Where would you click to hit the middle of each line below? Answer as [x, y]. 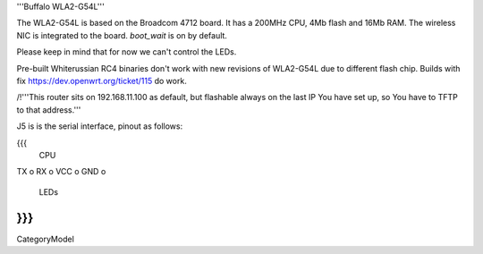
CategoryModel [46, 239]
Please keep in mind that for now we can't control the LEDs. [127, 52]
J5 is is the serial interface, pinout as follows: [100, 126]
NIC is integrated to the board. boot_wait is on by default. [122, 35]
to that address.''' [49, 110]
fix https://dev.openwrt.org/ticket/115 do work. [102, 80]
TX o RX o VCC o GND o [61, 172]
